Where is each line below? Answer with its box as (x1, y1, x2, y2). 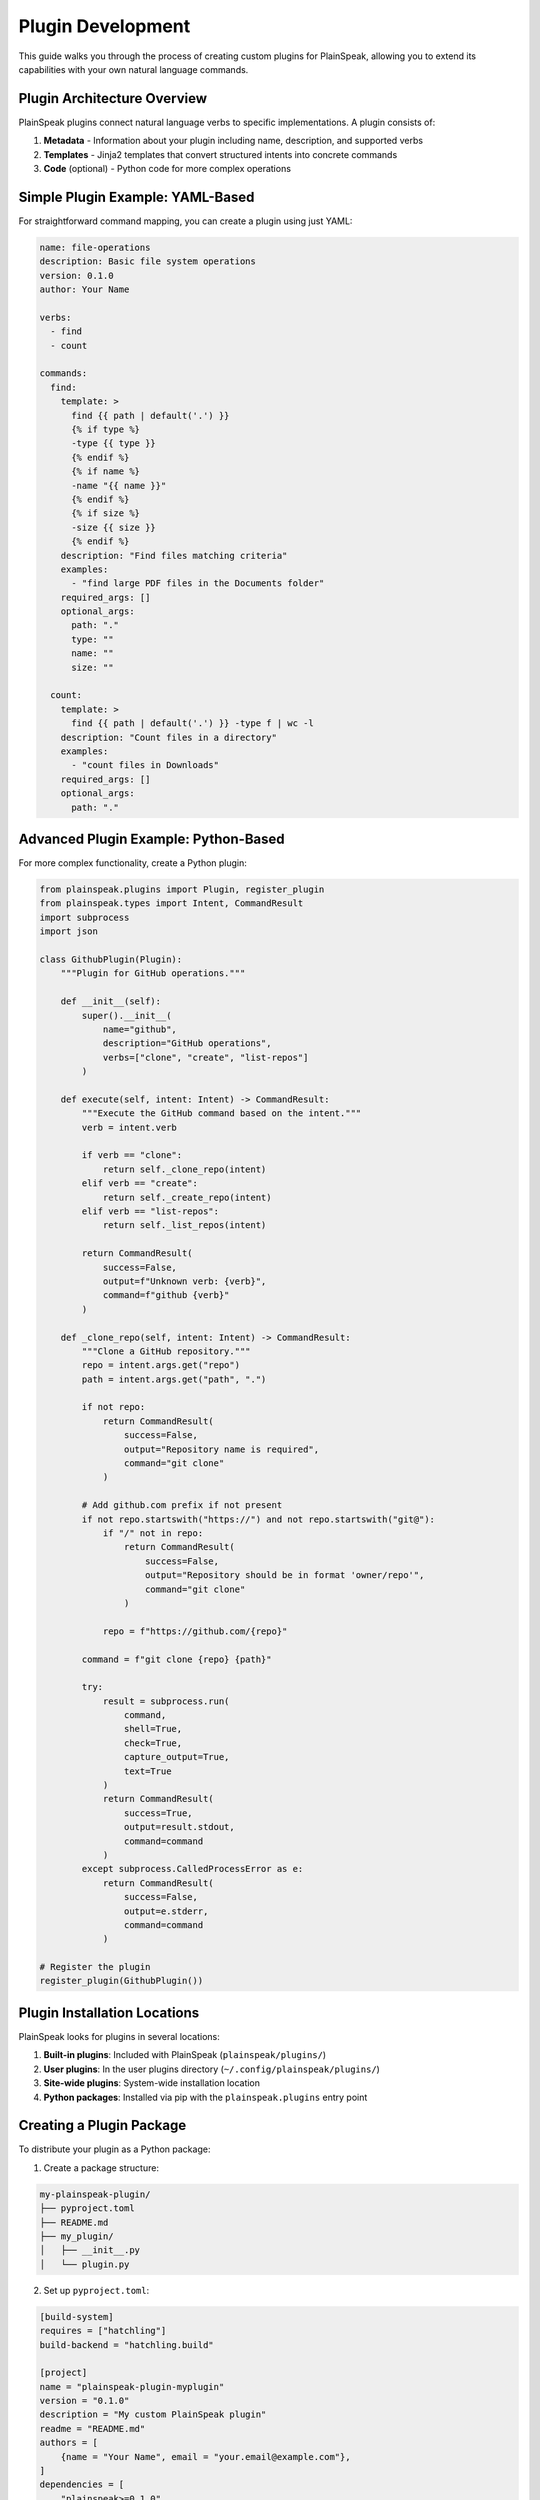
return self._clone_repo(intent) (102, 1163, 267, 1175)
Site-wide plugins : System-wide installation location (43, 2077, 260, 2089)
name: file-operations (39, 241, 151, 253)
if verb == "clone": (81, 1150, 183, 1161)
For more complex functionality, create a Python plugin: (18, 857, 247, 869)
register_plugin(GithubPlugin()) (39, 1975, 204, 1987)
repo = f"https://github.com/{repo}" (102, 1625, 288, 1637)
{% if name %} (71, 466, 140, 477)
